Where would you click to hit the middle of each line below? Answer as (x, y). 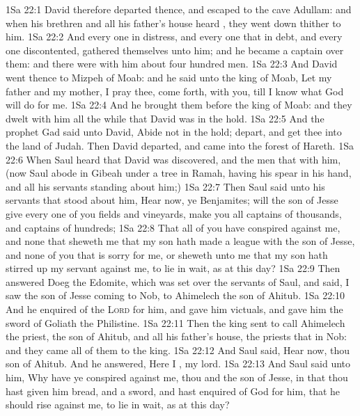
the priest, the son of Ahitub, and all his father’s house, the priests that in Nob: (176, 336)
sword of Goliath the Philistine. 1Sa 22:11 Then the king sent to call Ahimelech (175, 322)
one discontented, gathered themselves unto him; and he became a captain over (175, 50)
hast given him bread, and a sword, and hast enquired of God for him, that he (173, 391)
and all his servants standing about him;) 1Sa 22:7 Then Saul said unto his (165, 186)
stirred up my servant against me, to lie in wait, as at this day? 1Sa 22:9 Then (173, 268)
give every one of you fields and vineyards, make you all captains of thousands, (174, 213)
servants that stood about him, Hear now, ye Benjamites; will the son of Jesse (172, 200)
